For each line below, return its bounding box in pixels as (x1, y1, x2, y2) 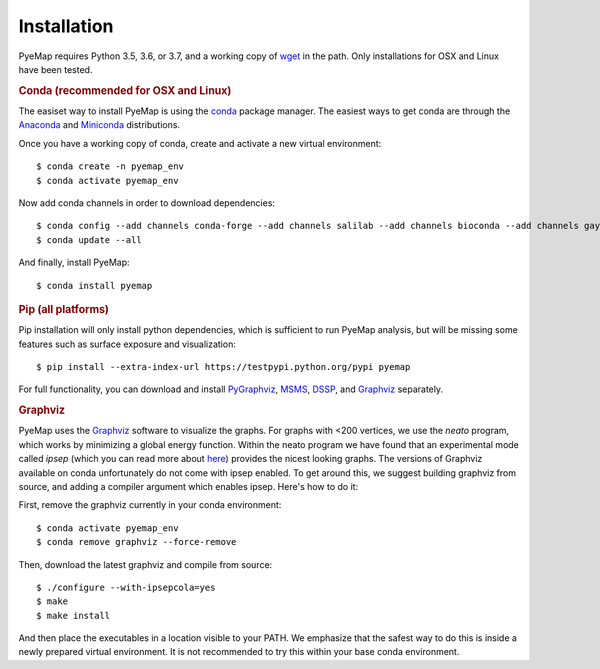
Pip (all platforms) (18, 302, 110, 316)
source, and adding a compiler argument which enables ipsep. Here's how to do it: (18, 480, 359, 492)
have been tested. (18, 63, 93, 75)
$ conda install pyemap (36, 280, 153, 291)
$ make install (36, 610, 111, 621)
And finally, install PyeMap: (18, 256, 130, 269)
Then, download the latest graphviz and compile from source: (18, 558, 273, 570)
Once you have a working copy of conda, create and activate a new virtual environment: (18, 137, 382, 149)
